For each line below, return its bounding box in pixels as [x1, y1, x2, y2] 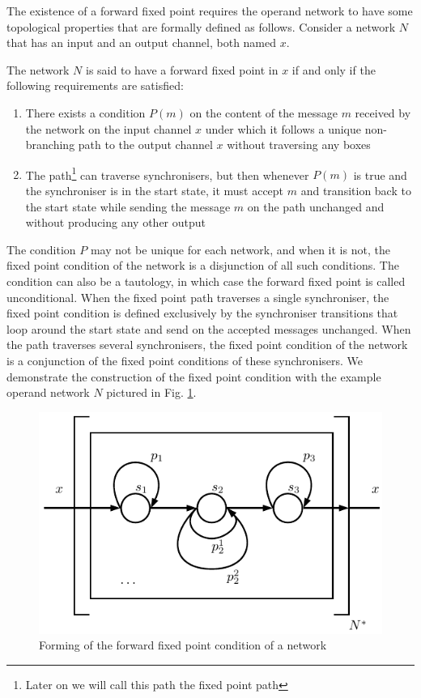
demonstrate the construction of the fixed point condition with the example [6, 368, 381, 385]
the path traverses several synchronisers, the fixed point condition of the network [6, 336, 408, 353]
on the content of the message [189, 104, 338, 121]
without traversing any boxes [227, 136, 371, 153]
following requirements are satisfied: [6, 77, 184, 94]
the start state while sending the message [25, 198, 231, 215]
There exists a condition [25, 104, 146, 121]
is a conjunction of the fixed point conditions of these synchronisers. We [6, 351, 364, 368]
